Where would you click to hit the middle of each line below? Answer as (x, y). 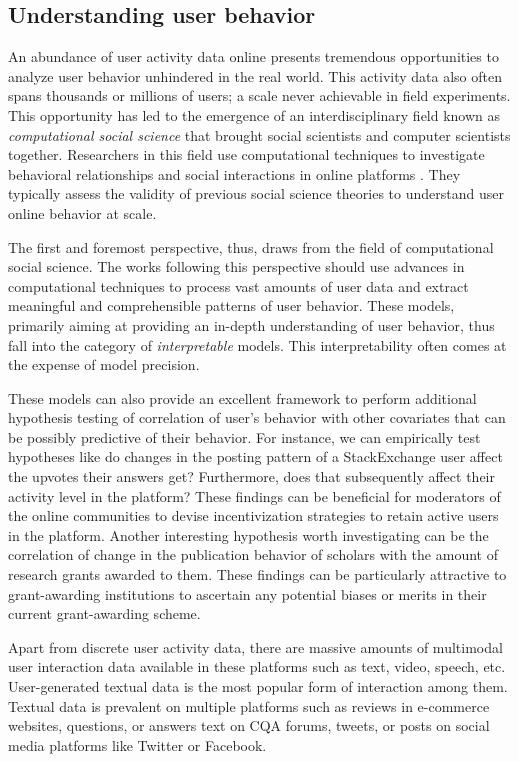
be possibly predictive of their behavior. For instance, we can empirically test (244, 436)
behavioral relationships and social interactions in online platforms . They (234, 173)
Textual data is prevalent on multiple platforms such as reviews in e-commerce (249, 705)
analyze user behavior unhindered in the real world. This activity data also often (255, 75)
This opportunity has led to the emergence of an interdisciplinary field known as (254, 114)
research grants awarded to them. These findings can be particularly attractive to (257, 574)
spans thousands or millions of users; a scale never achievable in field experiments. (259, 95)
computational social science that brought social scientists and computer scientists (259, 134)
